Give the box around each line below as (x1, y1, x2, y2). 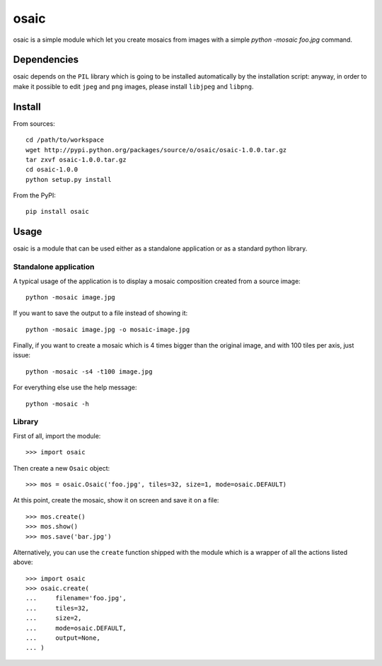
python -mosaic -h (25, 400, 90, 408)
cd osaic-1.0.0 (25, 166, 79, 173)
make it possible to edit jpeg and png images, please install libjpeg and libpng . (13, 82, 254, 91)
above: (13, 558, 33, 566)
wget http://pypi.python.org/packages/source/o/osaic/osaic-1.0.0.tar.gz (25, 146, 287, 154)
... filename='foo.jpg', (25, 595, 127, 602)
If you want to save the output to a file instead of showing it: (13, 309, 188, 318)
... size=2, (25, 614, 82, 622)
